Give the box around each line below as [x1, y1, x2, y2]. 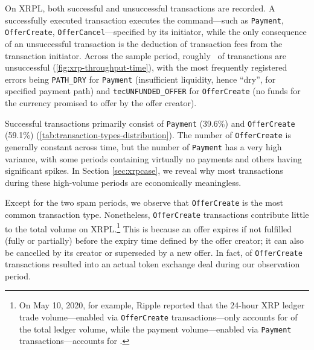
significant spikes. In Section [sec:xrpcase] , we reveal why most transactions [5, 164, 283, 177]
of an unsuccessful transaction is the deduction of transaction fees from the [5, 37, 283, 49]
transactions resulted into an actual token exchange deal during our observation [5, 258, 300, 270]
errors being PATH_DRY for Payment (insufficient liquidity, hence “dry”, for [5, 72, 276, 85]
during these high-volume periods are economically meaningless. [5, 176, 242, 188]
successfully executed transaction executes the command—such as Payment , [5, 13, 284, 26]
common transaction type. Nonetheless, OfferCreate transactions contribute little [5, 208, 309, 220]
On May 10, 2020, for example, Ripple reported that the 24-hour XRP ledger [19, 299, 305, 311]
